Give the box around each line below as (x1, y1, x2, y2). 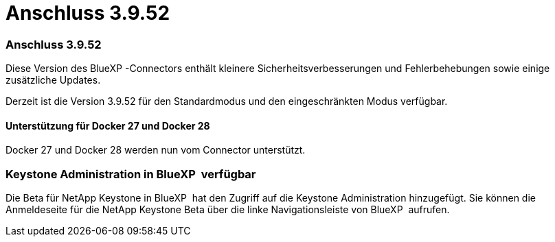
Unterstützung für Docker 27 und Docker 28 (5, 119, 210, 132)
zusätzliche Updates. (5, 74, 101, 86)
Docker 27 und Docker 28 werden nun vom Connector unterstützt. (5, 144, 306, 156)
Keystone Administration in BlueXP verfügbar (5, 167, 256, 181)
